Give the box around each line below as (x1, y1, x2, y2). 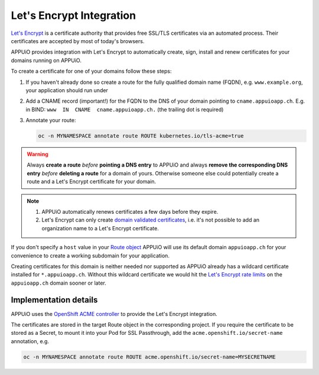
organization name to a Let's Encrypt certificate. (41, 224, 159, 231)
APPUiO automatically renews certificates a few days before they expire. (41, 208, 219, 215)
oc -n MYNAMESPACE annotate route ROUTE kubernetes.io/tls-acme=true (38, 133, 244, 139)
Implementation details (11, 295, 98, 305)
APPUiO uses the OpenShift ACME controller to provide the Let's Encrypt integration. (11, 310, 218, 317)
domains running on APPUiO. (11, 57, 82, 64)
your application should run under (25, 86, 109, 94)
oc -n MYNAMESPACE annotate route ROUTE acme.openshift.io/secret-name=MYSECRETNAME (23, 353, 276, 360)
